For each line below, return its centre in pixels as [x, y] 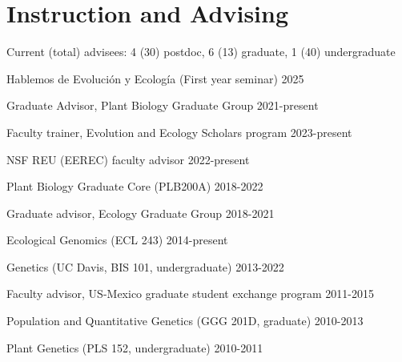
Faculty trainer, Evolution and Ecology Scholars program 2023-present [179, 132]
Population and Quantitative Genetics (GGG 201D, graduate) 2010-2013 [185, 321]
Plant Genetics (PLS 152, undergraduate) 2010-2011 [135, 347]
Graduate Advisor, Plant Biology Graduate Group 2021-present [163, 105]
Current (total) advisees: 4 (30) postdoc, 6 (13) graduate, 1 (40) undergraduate [201, 52]
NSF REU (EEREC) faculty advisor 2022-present [128, 159]
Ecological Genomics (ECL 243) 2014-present [117, 240]
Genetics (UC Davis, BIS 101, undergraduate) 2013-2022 [145, 266]
